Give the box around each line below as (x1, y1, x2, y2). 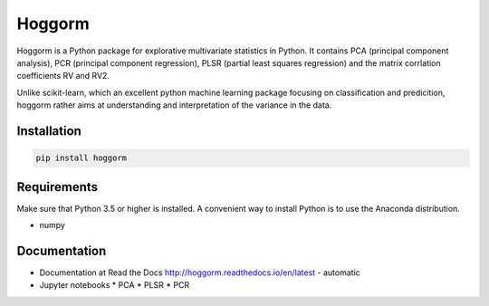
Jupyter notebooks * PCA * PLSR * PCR (39, 280, 190, 291)
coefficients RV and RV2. (16, 71, 110, 81)
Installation (16, 123, 81, 139)
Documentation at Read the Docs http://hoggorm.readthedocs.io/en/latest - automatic (39, 267, 361, 278)
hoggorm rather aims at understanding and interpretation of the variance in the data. (16, 100, 332, 110)
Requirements (16, 179, 99, 195)
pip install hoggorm (35, 153, 127, 163)
